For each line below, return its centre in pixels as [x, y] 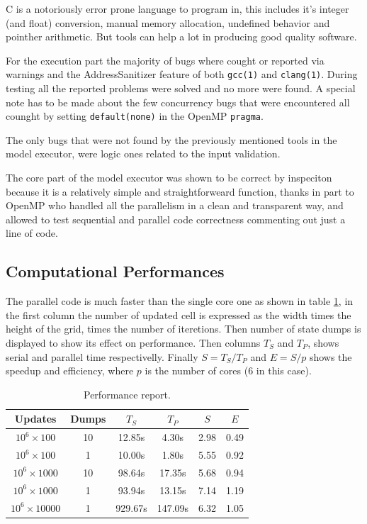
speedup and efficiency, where [70, 370]
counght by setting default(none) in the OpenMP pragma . [135, 116]
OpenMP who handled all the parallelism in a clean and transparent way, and [175, 205]
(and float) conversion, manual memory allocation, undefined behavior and [168, 22]
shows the [331, 356]
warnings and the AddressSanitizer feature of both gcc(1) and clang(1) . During [182, 74]
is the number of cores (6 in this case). [228, 370]
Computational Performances [115, 271]
